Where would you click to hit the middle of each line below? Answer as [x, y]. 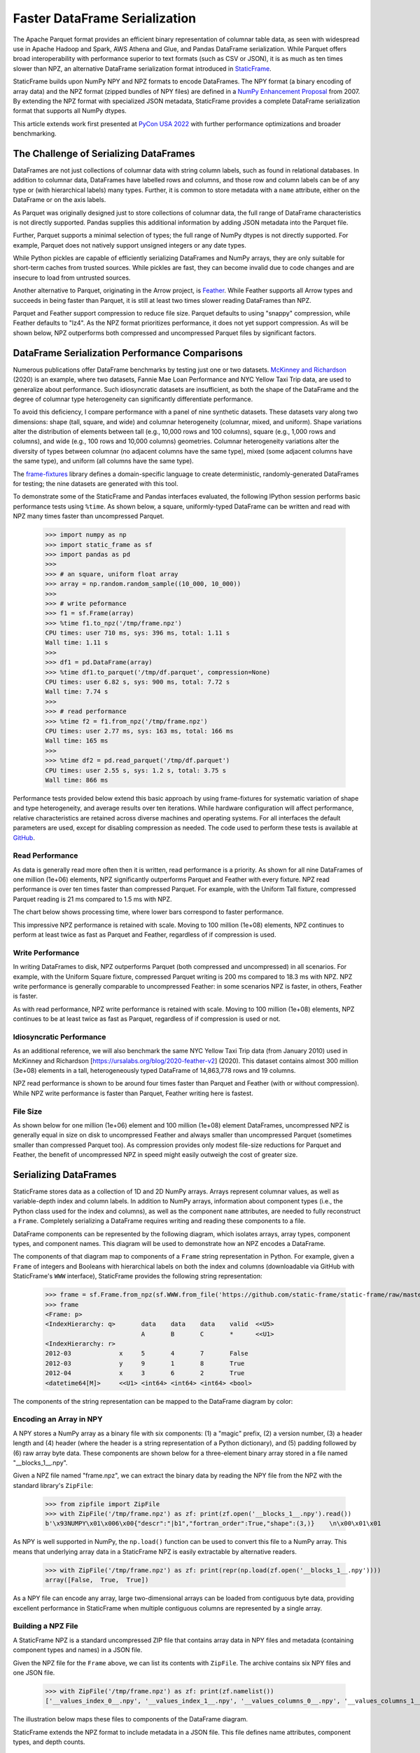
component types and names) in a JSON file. [78, 1650]
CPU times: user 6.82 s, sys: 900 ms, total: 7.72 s [138, 682]
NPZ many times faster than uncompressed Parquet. [89, 516]
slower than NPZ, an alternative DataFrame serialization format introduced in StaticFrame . [142, 68]
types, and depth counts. [49, 1742]
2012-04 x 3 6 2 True [145, 1373]
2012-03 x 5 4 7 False [147, 1354]
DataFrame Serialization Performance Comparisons [128, 353]
